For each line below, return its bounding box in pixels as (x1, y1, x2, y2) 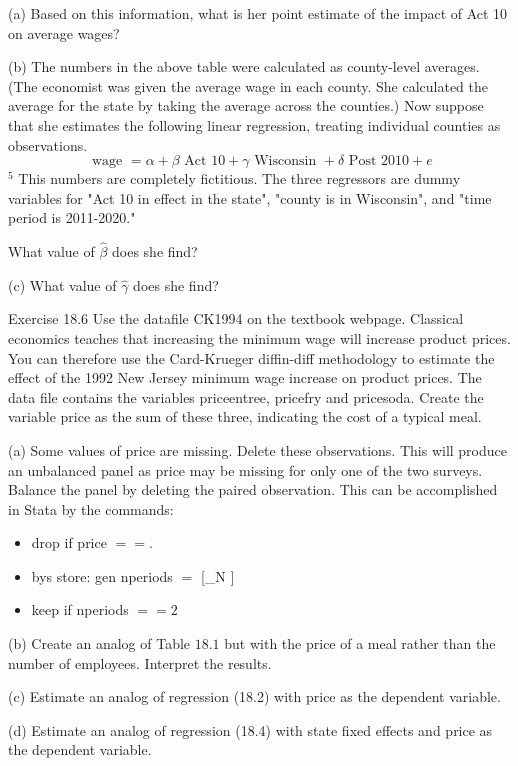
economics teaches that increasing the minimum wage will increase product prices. (8, 327, 511, 348)
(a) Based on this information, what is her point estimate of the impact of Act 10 (8, 3, 508, 23)
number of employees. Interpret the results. (8, 652, 272, 673)
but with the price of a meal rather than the (224, 633, 496, 654)
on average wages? (8, 22, 120, 43)
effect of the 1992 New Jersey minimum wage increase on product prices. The (8, 367, 482, 388)
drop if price (31, 532, 107, 553)
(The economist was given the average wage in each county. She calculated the (8, 75, 489, 96)
